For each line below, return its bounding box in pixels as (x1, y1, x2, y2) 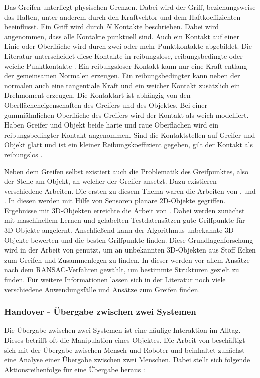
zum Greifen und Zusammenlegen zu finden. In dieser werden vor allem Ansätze (4, 254, 250, 265)
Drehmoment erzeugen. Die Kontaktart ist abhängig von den (4, 90, 191, 100)
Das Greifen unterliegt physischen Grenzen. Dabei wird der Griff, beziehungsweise (4, 2, 256, 12)
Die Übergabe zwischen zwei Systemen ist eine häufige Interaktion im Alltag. (4, 325, 241, 335)
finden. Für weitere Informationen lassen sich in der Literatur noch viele (4, 274, 226, 285)
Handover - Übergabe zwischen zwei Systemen (4, 305, 196, 318)
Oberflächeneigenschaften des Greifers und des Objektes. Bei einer (4, 99, 207, 110)
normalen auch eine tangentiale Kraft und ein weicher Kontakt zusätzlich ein (4, 80, 240, 90)
